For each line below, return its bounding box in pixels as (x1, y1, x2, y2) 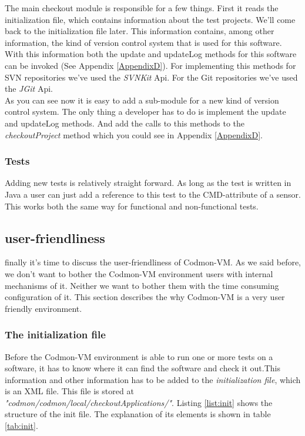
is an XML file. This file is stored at (5, 385, 134, 397)
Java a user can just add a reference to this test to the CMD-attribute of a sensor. (5, 188, 301, 200)
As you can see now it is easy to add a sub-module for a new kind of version (5, 94, 279, 106)
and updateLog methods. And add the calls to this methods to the (5, 117, 245, 129)
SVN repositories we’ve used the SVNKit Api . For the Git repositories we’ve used (5, 71, 298, 83)
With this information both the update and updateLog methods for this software (5, 48, 297, 60)
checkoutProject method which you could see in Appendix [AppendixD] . (5, 128, 263, 141)
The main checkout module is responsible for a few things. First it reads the (5, 2, 279, 14)
